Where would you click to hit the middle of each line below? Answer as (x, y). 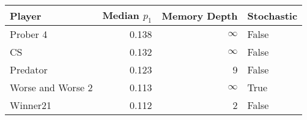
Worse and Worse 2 (51, 88)
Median (121, 15)
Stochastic (272, 15)
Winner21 (31, 105)
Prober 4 (29, 34)
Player (26, 15)
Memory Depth (200, 15)
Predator (29, 70)
